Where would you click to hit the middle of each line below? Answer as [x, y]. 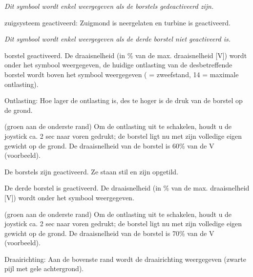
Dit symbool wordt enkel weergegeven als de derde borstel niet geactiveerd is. [118, 39]
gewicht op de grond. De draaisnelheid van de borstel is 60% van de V [109, 145]
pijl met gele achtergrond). [44, 268]
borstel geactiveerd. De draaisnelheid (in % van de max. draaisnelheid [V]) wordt [126, 55]
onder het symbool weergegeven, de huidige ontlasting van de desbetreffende [118, 65]
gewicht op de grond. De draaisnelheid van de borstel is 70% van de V [109, 233]
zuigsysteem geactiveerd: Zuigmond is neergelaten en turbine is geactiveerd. [117, 22]
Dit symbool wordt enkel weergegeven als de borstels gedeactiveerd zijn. [109, 6]
